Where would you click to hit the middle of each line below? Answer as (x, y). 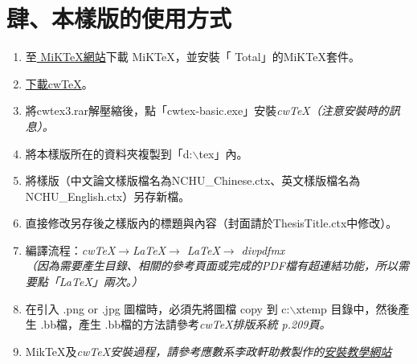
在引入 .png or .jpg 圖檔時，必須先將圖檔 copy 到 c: (157, 308)
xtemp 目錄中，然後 (347, 308)
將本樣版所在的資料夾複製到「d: (109, 153)
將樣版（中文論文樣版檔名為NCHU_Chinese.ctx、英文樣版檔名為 (193, 180)
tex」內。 (223, 153)
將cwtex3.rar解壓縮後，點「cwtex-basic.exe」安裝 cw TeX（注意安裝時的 (207, 110)
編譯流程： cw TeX (70, 249)
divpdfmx (263, 249)
